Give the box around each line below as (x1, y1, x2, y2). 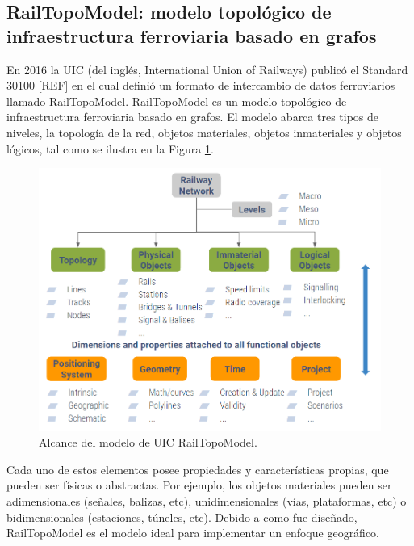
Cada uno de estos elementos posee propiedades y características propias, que (6, 460, 389, 477)
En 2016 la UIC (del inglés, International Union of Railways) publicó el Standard (6, 61, 408, 78)
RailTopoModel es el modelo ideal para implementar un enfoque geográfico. (6, 524, 380, 541)
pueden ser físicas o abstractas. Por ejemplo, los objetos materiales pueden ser (6, 477, 392, 493)
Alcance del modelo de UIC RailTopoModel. (39, 434, 257, 451)
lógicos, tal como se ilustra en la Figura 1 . (6, 140, 214, 157)
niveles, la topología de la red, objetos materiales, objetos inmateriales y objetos (6, 124, 402, 141)
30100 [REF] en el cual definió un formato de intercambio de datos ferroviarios (6, 77, 395, 94)
